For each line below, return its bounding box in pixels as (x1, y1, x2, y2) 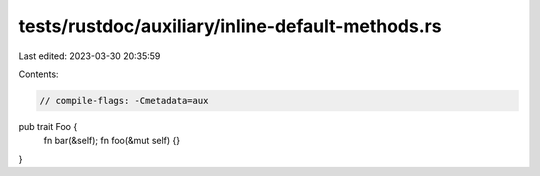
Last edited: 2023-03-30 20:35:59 (18, 50, 161, 62)
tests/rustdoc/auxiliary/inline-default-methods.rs (18, 15, 442, 37)
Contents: (18, 68, 59, 80)
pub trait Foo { (18, 120, 78, 132)
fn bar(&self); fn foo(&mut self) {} (43, 135, 180, 147)
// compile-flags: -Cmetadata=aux (39, 95, 209, 106)
